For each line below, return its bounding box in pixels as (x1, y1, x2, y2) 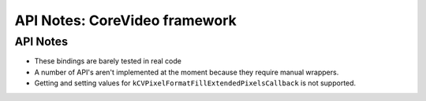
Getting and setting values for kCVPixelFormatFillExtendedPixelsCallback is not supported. (34, 78, 357, 88)
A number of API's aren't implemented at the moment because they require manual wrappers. (34, 67, 339, 77)
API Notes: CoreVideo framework (14, 12, 237, 29)
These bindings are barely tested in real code (34, 56, 181, 66)
